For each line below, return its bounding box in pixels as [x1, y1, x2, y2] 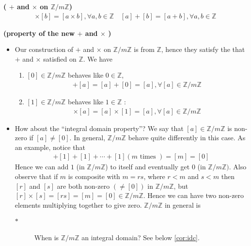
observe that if [15, 171, 58, 181]
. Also [229, 162, 247, 172]
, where [143, 171, 165, 181]
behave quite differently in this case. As [128, 132, 246, 143]
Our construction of [15, 44, 74, 54]
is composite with [68, 171, 120, 181]
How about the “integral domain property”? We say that [15, 123, 184, 133]
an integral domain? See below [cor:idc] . [81, 232, 200, 243]
